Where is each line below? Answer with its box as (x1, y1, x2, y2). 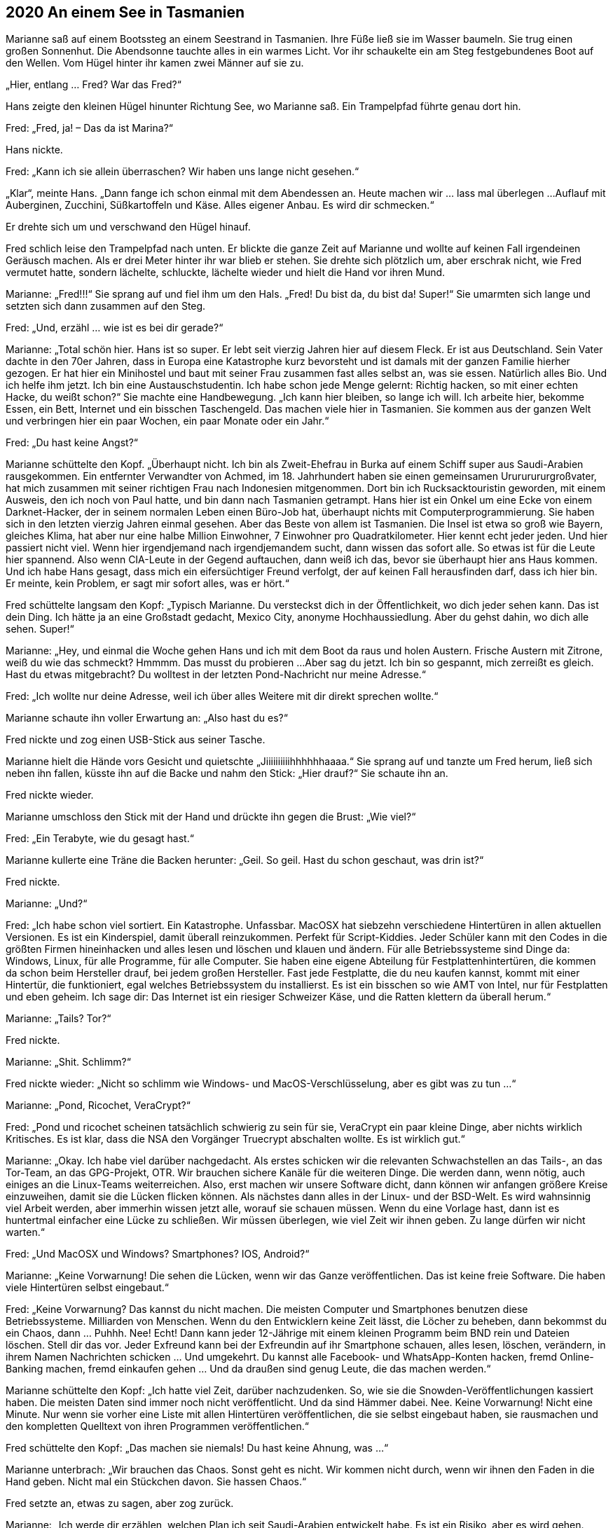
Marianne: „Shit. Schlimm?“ (6, 1056, 131, 1068)
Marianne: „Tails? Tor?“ (6, 1012, 111, 1025)
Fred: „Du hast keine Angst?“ (6, 436, 138, 449)
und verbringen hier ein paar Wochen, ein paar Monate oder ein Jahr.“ (6, 415, 329, 427)
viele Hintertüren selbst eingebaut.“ (6, 1281, 169, 1294)
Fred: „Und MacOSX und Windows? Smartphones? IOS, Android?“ (6, 1248, 310, 1260)
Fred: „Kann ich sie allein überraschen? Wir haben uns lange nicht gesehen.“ (6, 165, 359, 178)
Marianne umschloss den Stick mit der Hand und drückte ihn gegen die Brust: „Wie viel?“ (6, 811, 416, 823)
